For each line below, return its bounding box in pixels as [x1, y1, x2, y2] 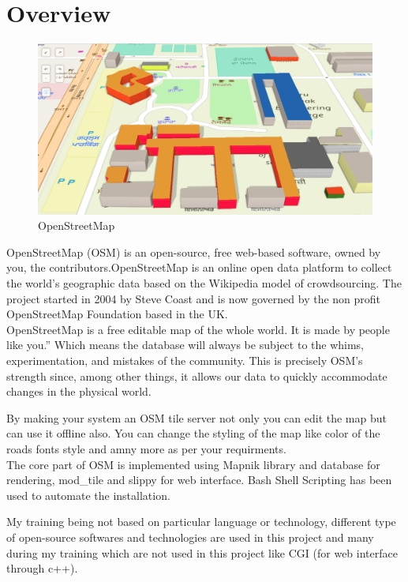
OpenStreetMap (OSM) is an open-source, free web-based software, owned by [6, 243, 381, 260]
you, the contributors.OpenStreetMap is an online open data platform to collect [6, 259, 392, 276]
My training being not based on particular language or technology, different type [6, 513, 396, 530]
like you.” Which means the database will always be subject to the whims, [6, 336, 365, 353]
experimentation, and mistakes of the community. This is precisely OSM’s [6, 352, 363, 369]
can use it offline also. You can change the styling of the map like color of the [6, 425, 380, 441]
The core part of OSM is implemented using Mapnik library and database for [6, 456, 380, 472]
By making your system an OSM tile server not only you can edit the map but [6, 409, 387, 426]
